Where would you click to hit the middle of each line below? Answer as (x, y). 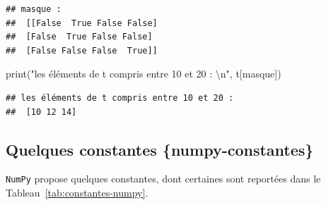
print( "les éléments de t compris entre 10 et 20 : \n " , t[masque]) (144, 74)
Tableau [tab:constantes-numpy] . (77, 193)
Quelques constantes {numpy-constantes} (160, 149)
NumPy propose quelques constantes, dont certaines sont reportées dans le (163, 179)
